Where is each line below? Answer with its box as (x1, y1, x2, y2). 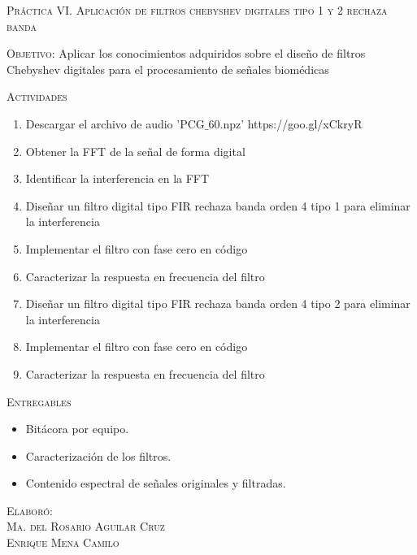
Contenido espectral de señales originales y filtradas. (25, 475, 286, 492)
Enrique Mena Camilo (7, 534, 119, 551)
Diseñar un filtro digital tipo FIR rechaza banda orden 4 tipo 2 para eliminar (25, 295, 410, 312)
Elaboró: (7, 501, 53, 518)
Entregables (7, 392, 72, 410)
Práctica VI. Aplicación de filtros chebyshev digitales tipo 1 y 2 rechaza (7, 2, 388, 18)
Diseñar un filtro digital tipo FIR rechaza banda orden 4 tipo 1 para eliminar (25, 197, 410, 214)
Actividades (7, 88, 67, 105)
